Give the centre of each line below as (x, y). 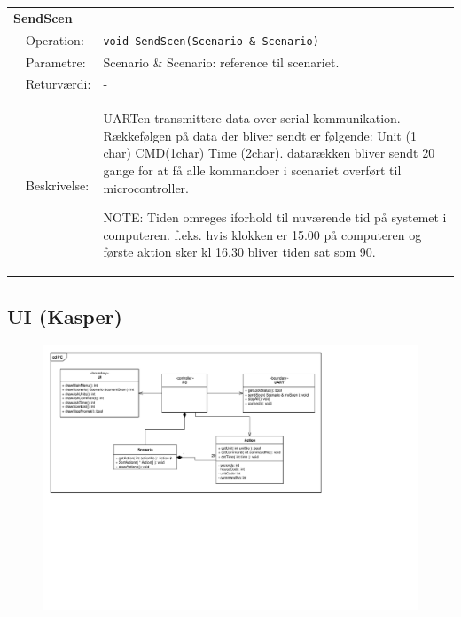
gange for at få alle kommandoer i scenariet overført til (252, 170)
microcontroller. (146, 187)
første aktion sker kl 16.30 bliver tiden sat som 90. (239, 252)
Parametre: (56, 62)
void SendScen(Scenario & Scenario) (211, 41)
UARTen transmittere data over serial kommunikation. (252, 118)
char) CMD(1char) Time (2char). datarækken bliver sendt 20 (269, 153)
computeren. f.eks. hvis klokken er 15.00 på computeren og (262, 234)
